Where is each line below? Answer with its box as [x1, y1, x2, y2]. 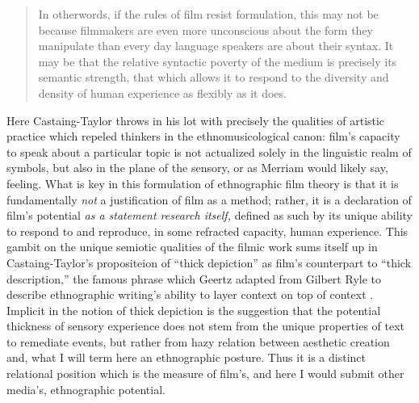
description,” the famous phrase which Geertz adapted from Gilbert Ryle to [6, 270, 381, 287]
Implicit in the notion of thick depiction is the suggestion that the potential [6, 301, 381, 318]
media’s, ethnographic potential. [6, 380, 166, 397]
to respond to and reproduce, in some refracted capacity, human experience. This [6, 222, 409, 239]
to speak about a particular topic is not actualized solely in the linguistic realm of [6, 143, 412, 160]
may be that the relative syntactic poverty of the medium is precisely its [38, 52, 397, 69]
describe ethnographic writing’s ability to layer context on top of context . [6, 286, 374, 303]
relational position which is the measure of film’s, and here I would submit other [6, 365, 404, 382]
